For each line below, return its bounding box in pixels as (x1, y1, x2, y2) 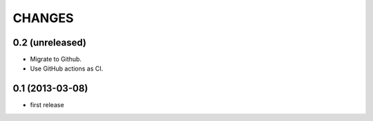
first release (30, 101, 65, 109)
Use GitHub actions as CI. (30, 64, 104, 73)
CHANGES (12, 10, 74, 26)
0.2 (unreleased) (12, 37, 86, 48)
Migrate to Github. (30, 55, 82, 64)
